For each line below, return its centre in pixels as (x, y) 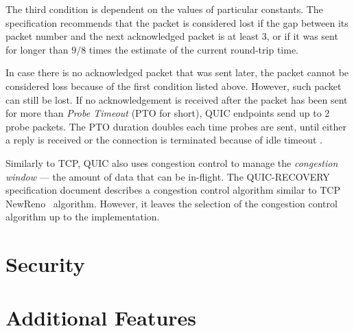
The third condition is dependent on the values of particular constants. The (164, 9)
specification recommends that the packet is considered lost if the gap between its (177, 22)
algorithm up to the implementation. (83, 217)
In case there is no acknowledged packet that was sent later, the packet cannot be (177, 72)
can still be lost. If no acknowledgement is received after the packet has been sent (177, 99)
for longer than (37, 49)
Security (45, 264)
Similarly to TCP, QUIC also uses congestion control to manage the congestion (172, 162)
